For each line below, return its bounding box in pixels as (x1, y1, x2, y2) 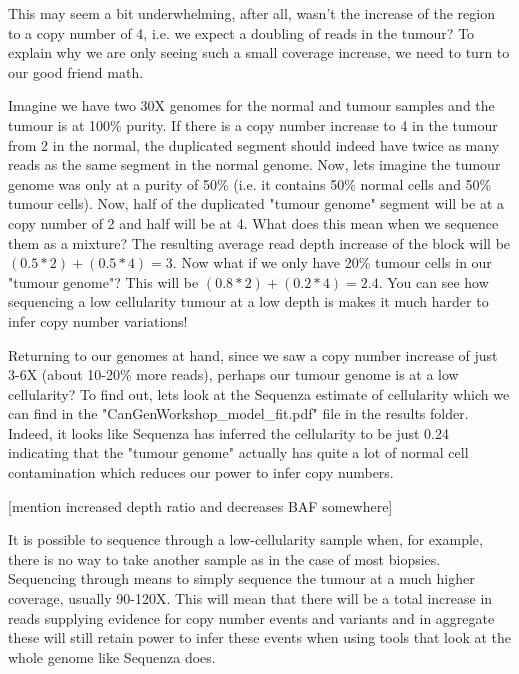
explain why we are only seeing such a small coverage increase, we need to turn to (8, 42, 510, 63)
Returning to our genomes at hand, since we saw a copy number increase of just (8, 344, 498, 365)
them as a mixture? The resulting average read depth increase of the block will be (8, 232, 511, 253)
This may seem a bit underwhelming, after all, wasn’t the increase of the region (8, 3, 495, 23)
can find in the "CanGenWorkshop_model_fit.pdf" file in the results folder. (8, 403, 469, 424)
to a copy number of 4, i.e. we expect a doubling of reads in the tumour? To (8, 22, 475, 43)
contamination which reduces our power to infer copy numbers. (8, 462, 394, 483)
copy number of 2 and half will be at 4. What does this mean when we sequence (8, 212, 499, 233)
